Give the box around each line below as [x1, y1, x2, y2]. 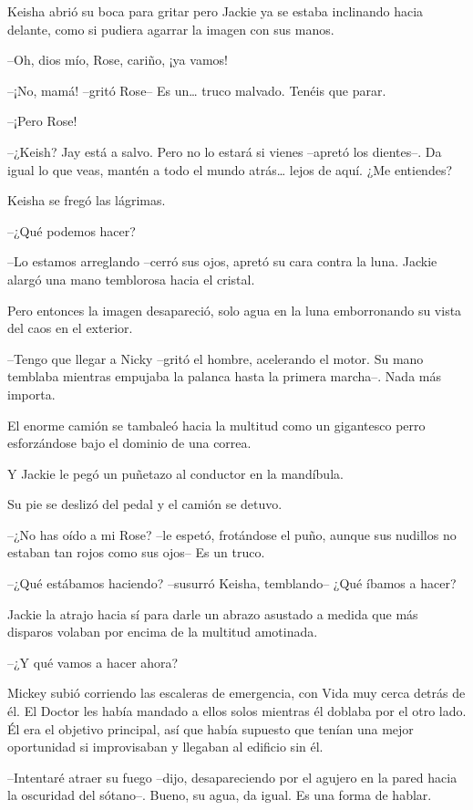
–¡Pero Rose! [7, 111, 77, 130]
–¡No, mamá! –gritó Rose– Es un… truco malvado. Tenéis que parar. [7, 80, 386, 99]
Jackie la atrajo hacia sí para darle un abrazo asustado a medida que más [7, 604, 418, 623]
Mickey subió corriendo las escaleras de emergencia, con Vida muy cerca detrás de [7, 683, 466, 702]
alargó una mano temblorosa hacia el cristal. [7, 269, 255, 288]
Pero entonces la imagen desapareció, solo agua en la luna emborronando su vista [7, 300, 462, 319]
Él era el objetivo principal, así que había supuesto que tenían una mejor [7, 719, 414, 738]
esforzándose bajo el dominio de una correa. [7, 433, 252, 452]
